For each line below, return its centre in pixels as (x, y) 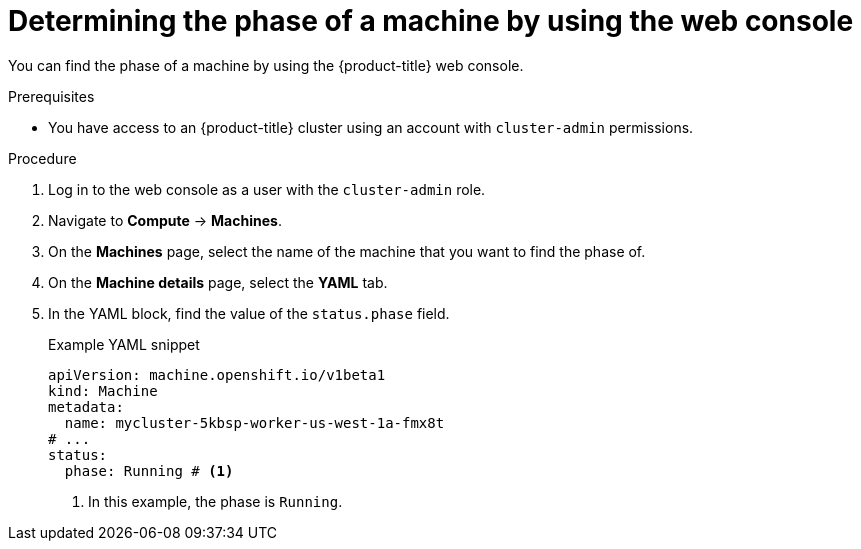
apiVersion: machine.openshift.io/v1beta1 (217, 374)
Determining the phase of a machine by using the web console (431, 21)
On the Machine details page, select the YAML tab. (218, 282)
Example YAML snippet (124, 344)
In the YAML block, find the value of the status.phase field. (249, 313)
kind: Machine (103, 390)
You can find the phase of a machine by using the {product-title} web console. (266, 65)
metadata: (86, 406)
